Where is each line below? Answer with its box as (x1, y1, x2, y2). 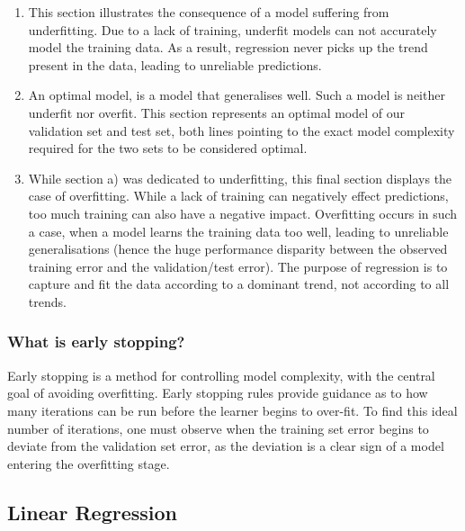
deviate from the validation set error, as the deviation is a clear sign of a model (7, 436, 444, 455)
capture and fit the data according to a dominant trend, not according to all (28, 274, 450, 293)
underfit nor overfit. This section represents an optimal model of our (28, 103, 406, 121)
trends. (28, 292, 67, 310)
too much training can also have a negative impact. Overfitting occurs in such (28, 203, 458, 222)
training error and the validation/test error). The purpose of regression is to (28, 256, 448, 275)
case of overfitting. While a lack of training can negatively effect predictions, (28, 186, 449, 205)
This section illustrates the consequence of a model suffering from (28, 3, 389, 21)
